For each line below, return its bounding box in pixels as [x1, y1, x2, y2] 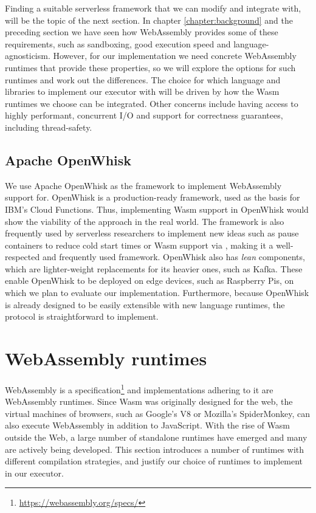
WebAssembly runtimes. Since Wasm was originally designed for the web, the [5, 395, 293, 408]
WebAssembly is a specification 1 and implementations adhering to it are [5, 381, 273, 396]
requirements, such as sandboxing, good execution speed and [5, 37, 231, 50]
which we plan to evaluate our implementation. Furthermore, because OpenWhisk [5, 286, 309, 299]
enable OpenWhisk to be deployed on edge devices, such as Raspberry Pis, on [5, 274, 294, 287]
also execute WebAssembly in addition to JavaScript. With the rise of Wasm [5, 419, 290, 432]
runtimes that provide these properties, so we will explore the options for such [5, 61, 296, 74]
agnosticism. [5, 49, 50, 62]
